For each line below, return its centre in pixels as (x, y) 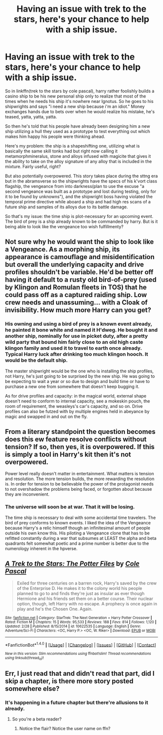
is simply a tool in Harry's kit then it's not (68, 455)
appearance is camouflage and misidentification (80, 257)
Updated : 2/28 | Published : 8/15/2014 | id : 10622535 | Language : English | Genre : (73, 626)
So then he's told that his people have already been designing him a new (78, 126)
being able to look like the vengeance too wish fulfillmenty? (64, 226)
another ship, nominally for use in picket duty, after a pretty (76, 336)
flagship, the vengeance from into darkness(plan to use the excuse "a (75, 186)
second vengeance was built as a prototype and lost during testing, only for (81, 191)
